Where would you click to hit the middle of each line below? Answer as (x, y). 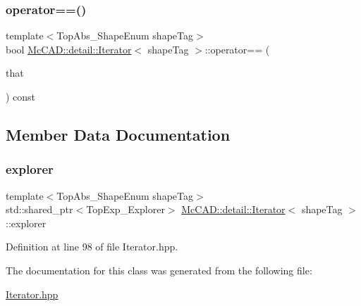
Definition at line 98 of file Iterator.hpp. (92, 247)
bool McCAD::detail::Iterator (69, 49)
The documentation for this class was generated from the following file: (159, 270)
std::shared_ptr (39, 209)
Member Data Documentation (118, 134)
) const (21, 96)
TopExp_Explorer (126, 209)
